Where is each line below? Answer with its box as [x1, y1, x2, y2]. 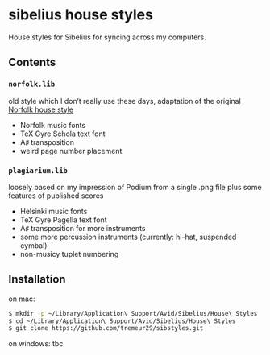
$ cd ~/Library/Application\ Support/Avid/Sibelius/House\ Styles [8, 316, 236, 325]
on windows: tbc [8, 339, 64, 349]
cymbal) [19, 240, 48, 250]
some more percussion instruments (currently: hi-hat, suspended [19, 232, 237, 241]
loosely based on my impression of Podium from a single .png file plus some [8, 182, 262, 192]
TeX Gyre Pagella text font [19, 215, 107, 225]
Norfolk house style [8, 105, 74, 114]
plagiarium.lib [8, 166, 69, 175]
